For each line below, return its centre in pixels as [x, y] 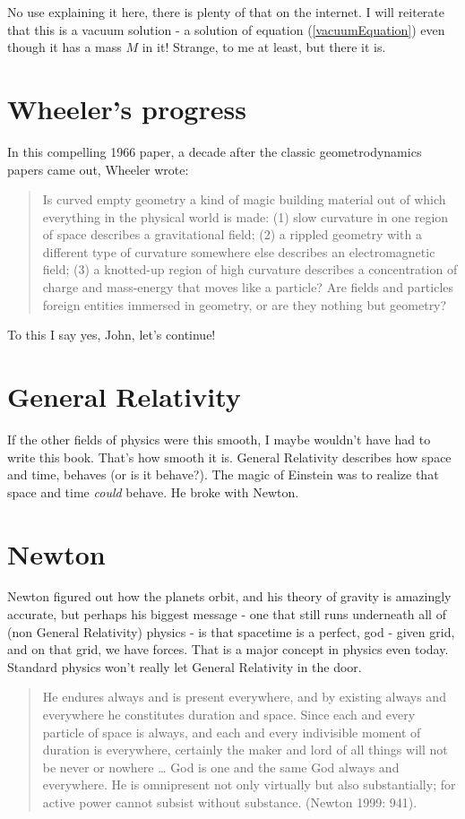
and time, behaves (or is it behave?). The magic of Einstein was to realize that [223, 474]
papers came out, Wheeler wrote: [98, 169]
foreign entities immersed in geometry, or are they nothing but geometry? [245, 304]
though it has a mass [65, 47]
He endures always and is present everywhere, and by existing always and [244, 697]
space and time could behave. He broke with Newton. [153, 491]
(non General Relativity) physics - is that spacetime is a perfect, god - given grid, [231, 631]
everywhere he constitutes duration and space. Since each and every [229, 715]
